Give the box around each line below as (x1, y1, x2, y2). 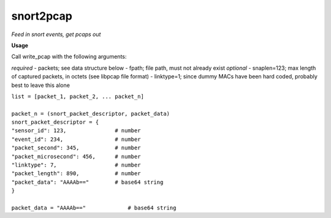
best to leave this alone (11, 81, 70, 89)
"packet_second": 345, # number (11, 145, 141, 151)
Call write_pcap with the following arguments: (11, 53, 127, 61)
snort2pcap (11, 9, 73, 23)
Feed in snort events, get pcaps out (11, 31, 101, 38)
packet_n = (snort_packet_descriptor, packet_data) (11, 110, 170, 117)
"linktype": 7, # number (11, 162, 141, 168)
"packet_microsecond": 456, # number (11, 153, 141, 160)
